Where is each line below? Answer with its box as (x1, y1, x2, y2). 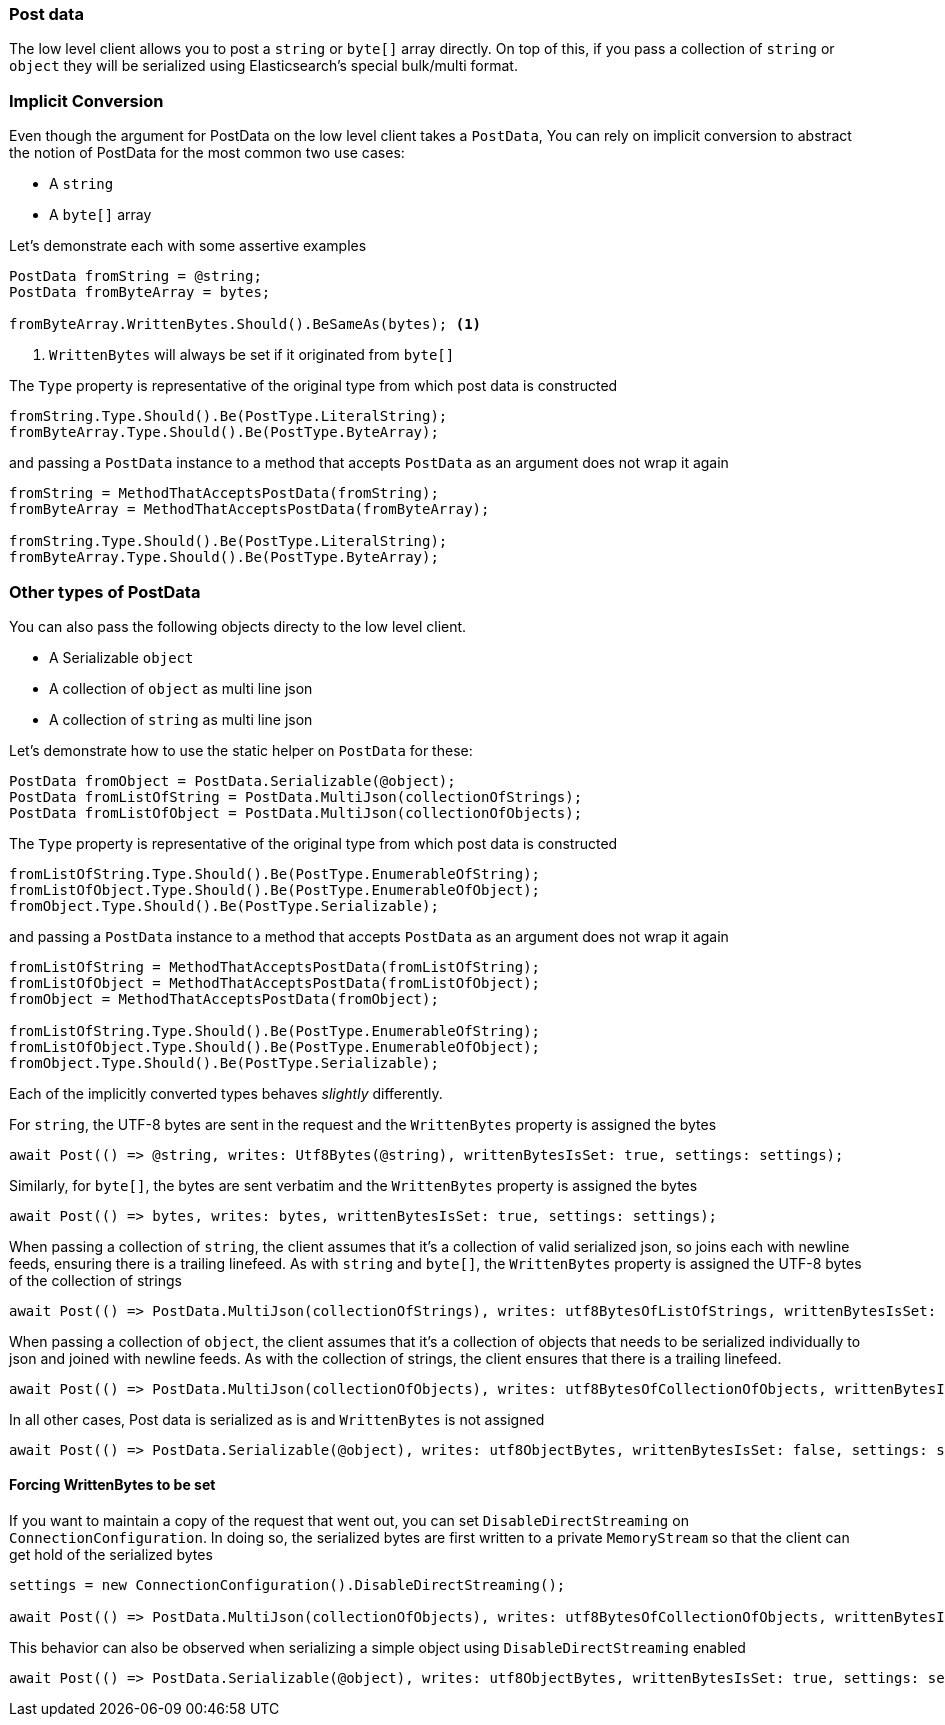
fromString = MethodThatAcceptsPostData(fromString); (9, 485, 439, 502)
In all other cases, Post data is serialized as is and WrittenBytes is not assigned (9, 1410, 545, 1428)
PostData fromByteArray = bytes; (9, 284, 271, 301)
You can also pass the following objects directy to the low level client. (9, 617, 467, 635)
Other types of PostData (9, 581, 201, 602)
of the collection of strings (9, 1271, 182, 1289)
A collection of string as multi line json (49, 710, 313, 728)
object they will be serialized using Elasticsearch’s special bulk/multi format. (9, 57, 518, 75)
